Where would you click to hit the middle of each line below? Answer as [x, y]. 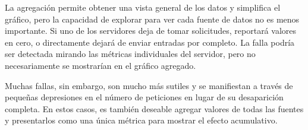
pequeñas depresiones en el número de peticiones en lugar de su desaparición [144, 97]
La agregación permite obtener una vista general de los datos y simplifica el [143, 7]
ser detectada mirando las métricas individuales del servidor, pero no [130, 54]
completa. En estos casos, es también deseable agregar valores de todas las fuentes [154, 108]
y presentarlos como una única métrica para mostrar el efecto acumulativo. [141, 120]
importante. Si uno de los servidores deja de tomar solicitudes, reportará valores [150, 31]
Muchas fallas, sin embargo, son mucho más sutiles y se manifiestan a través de [149, 85]
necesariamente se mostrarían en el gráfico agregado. [100, 65]
